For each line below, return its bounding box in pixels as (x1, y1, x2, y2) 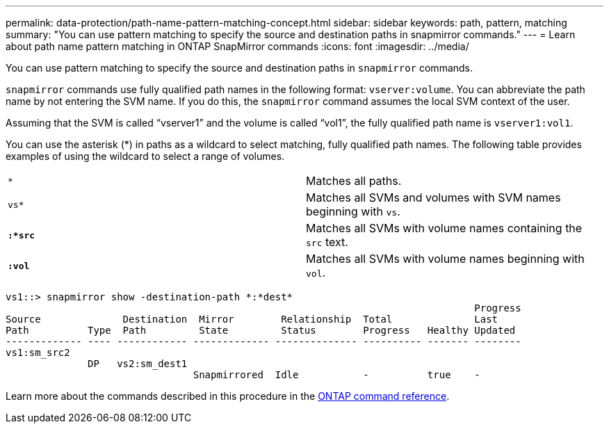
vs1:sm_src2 (6, 347, 70, 358)
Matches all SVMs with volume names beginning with (306, 252, 585, 266)
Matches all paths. (306, 174, 402, 188)
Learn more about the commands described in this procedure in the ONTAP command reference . (6, 390, 450, 402)
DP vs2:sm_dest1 (88, 358, 188, 369)
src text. (306, 235, 348, 249)
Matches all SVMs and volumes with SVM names (306, 191, 561, 204)
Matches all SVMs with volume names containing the (306, 221, 583, 235)
